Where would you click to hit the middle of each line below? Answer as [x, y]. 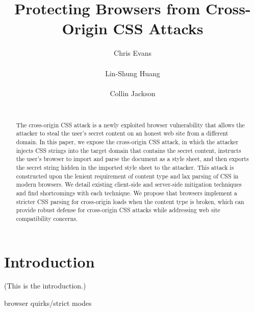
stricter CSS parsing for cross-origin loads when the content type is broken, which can [130, 201]
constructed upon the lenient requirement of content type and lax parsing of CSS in [127, 176]
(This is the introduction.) [45, 286]
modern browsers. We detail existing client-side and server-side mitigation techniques [129, 184]
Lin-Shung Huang [133, 73]
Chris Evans [133, 53]
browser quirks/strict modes [48, 303]
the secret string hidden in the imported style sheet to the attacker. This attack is [125, 167]
